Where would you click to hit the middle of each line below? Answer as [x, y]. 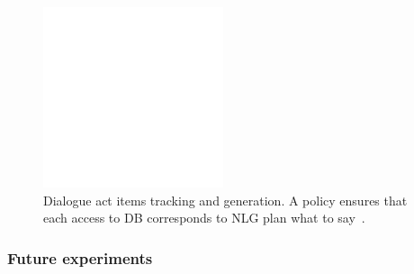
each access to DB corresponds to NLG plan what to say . [204, 218]
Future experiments [80, 257]
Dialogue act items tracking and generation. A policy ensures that [225, 200]
